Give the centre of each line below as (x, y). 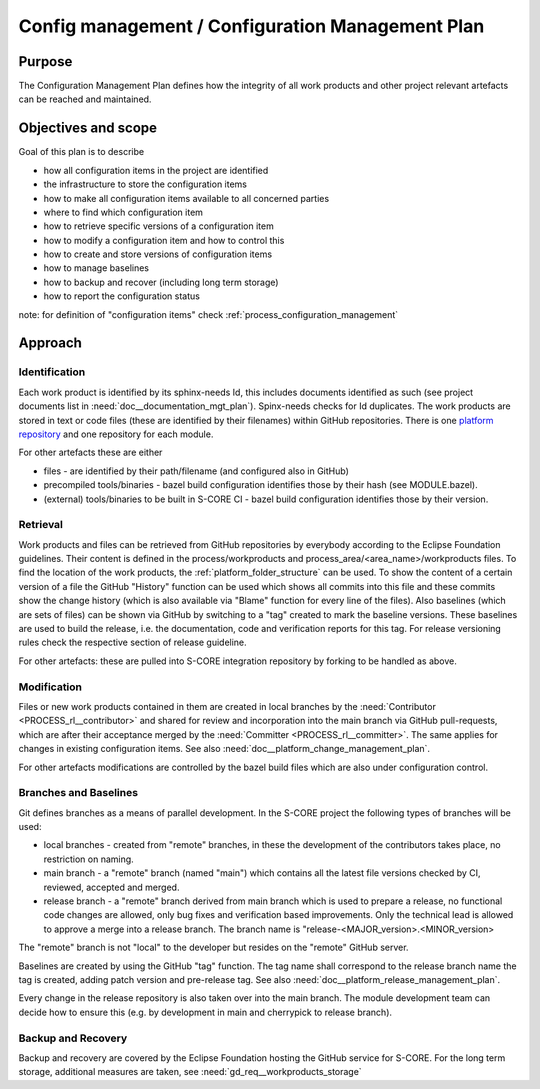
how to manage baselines (96, 268)
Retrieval (41, 525)
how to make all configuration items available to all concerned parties (186, 198)
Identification (52, 372)
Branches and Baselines (78, 793)
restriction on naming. (88, 859)
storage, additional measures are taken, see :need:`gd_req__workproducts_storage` (190, 1072)
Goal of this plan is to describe (81, 152)
